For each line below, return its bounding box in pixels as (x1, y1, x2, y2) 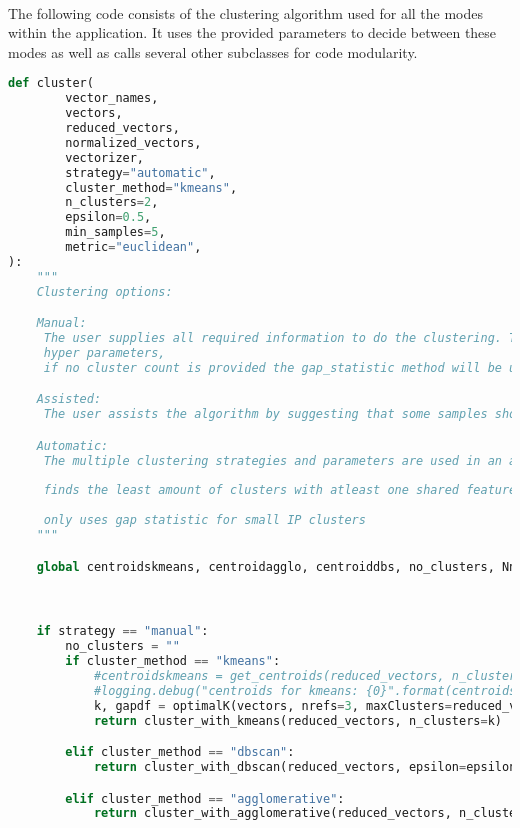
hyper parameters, (43, 345, 166, 360)
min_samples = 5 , (65, 225, 166, 240)
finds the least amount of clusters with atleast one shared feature (43, 483, 517, 498)
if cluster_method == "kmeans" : (65, 654, 281, 669)
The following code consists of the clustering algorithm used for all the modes (8, 2, 484, 23)
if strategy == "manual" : (36, 624, 209, 639)
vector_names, (65, 91, 159, 106)
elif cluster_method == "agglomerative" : (65, 791, 345, 806)
